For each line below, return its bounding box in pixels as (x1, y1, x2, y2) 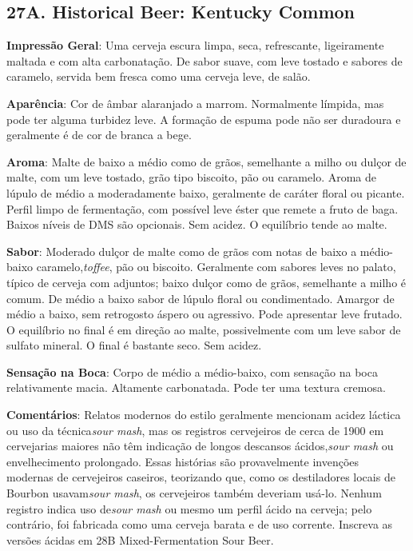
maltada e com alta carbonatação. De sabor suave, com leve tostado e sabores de (6, 52, 403, 69)
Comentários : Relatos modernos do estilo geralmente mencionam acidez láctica (6, 406, 401, 423)
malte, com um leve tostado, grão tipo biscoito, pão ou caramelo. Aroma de (6, 169, 377, 186)
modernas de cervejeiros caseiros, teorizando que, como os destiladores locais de (6, 469, 395, 485)
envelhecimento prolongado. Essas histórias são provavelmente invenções (6, 453, 359, 469)
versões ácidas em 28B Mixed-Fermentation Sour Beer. (6, 531, 274, 548)
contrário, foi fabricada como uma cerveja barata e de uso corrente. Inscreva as (6, 516, 393, 533)
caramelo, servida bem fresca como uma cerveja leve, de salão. (6, 68, 311, 85)
